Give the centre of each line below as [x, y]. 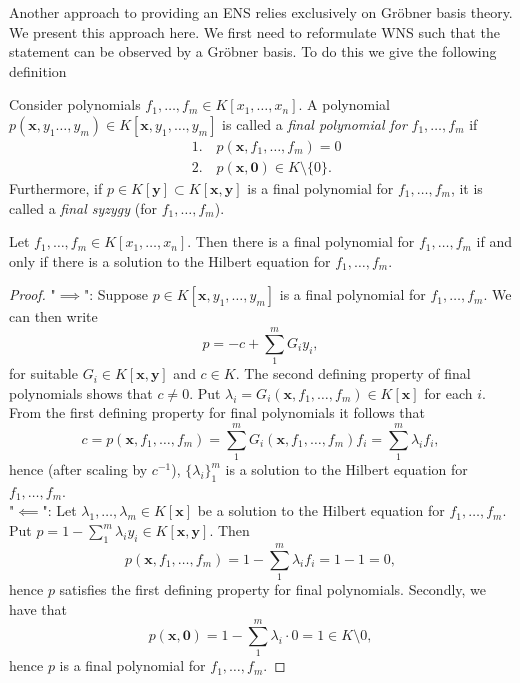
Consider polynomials [75, 104]
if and [494, 241]
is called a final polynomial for [314, 123]
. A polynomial [344, 104]
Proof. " [32, 294]
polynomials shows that [81, 392]
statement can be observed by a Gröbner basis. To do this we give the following [253, 51]
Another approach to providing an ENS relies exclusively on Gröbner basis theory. [261, 12]
